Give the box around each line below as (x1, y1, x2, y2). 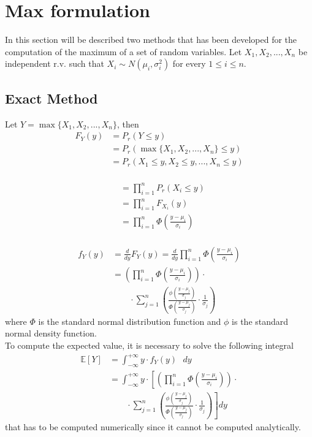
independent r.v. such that (5, 57, 104, 70)
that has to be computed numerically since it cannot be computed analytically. (5, 420, 301, 433)
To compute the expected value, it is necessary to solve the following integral (5, 338, 294, 351)
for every (172, 57, 206, 70)
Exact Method (5, 88, 98, 107)
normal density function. (5, 327, 97, 340)
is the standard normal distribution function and (38, 314, 221, 327)
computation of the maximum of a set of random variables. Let (5, 45, 242, 58)
